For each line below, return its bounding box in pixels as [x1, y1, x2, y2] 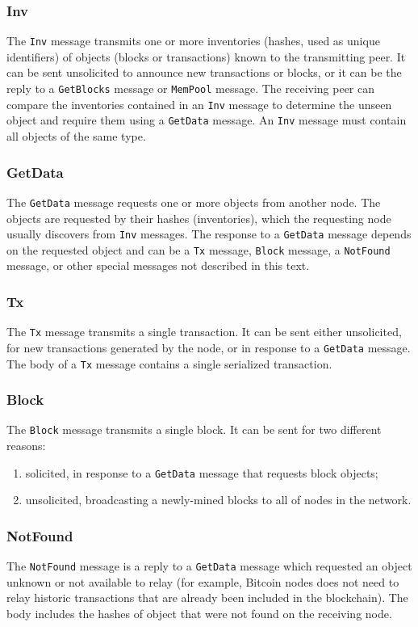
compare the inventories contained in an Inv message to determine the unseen [6, 95, 392, 112]
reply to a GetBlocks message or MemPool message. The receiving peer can [6, 80, 375, 97]
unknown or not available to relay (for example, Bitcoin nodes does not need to [6, 573, 399, 590]
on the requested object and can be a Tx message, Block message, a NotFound [6, 241, 391, 258]
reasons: [6, 437, 46, 454]
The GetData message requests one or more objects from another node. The [6, 193, 381, 210]
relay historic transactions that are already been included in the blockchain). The [6, 589, 408, 606]
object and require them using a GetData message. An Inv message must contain [6, 112, 407, 128]
